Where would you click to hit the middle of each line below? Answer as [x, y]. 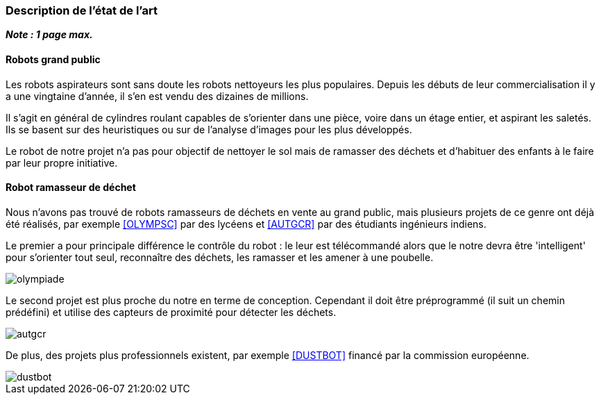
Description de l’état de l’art [82, 10]
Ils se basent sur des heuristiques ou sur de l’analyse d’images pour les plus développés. [209, 129]
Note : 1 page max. [49, 35]
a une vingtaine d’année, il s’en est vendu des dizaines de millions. [157, 96]
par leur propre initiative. [62, 162]
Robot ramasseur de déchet [71, 187]
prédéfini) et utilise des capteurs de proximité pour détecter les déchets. [171, 312]
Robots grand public [53, 59]
